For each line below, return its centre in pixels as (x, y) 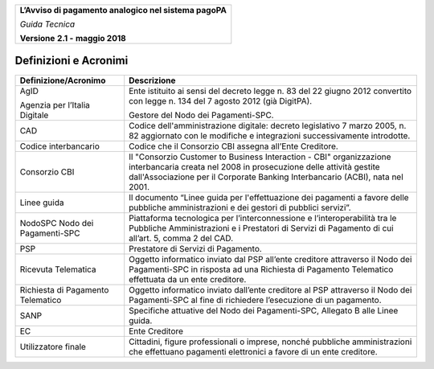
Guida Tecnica (47, 24)
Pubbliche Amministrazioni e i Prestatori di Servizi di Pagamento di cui (261, 228)
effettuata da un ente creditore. (188, 279)
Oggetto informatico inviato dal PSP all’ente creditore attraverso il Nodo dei (270, 259)
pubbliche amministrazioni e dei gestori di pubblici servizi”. (240, 207)
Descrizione (152, 80)
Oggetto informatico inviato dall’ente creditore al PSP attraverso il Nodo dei (270, 289)
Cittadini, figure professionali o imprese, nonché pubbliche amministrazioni (270, 342)
